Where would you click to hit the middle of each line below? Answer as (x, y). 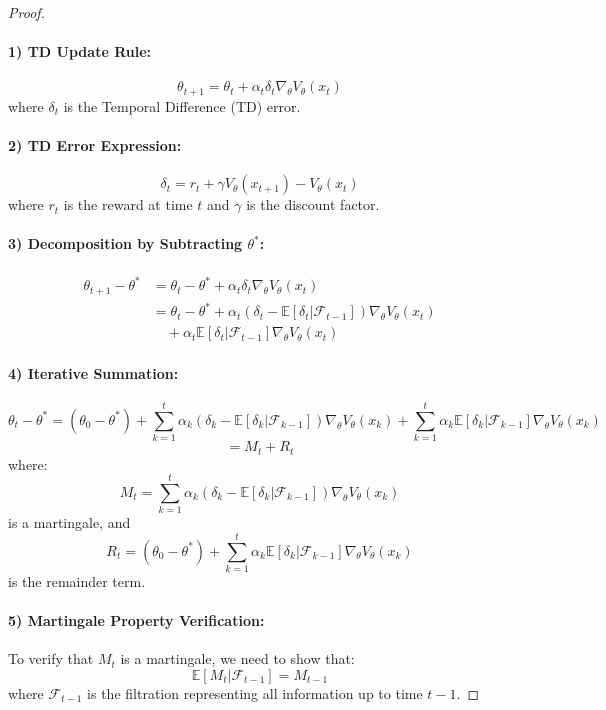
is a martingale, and (69, 522)
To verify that (51, 658)
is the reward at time (128, 204)
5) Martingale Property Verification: (136, 620)
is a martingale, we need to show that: (237, 658)
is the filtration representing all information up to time (255, 692)
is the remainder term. (77, 580)
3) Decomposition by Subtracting (125, 243)
